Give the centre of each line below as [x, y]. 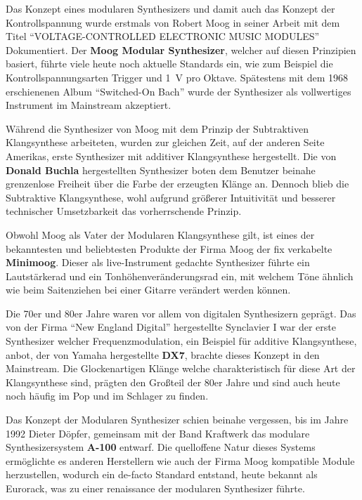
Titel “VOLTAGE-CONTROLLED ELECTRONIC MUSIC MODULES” [163, 36]
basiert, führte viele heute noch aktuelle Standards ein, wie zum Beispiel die [169, 64]
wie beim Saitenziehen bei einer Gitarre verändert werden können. [148, 290]
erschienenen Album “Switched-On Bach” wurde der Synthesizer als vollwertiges [179, 91]
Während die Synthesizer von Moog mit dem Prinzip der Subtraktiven [157, 128]
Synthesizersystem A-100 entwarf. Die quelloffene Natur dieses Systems [161, 447]
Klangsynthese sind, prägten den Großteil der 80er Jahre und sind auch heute [173, 382]
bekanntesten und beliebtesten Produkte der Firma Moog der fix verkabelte [169, 248]
